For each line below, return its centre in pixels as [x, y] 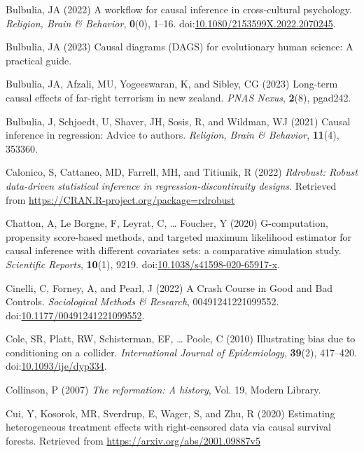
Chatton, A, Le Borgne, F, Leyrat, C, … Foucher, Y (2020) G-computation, [167, 223]
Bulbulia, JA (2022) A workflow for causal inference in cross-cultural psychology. [179, 9]
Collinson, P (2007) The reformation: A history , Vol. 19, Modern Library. [163, 390]
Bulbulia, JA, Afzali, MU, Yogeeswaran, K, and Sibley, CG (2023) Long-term [172, 84]
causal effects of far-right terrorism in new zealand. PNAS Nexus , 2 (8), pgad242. [178, 97]
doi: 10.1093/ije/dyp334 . [56, 366]
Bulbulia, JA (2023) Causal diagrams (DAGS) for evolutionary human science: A [180, 47]
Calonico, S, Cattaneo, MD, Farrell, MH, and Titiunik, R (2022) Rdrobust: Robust [182, 172]
